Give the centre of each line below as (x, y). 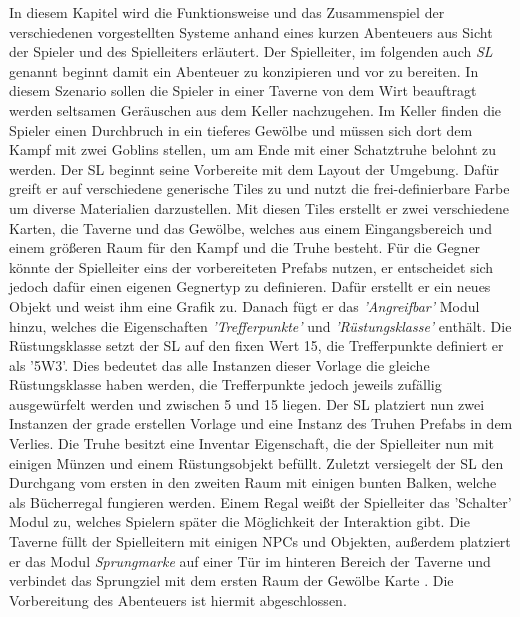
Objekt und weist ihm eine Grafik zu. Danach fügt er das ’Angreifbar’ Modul (244, 305)
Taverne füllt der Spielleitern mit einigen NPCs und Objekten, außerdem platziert (260, 541)
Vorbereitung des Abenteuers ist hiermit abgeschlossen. (178, 599)
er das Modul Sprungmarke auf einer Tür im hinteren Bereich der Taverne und (250, 560)
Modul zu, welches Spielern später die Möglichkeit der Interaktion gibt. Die (239, 521)
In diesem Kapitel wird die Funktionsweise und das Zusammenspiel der (227, 12)
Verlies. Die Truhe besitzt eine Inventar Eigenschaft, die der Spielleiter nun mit (251, 443)
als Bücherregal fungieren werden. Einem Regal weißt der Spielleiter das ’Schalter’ (260, 501)
